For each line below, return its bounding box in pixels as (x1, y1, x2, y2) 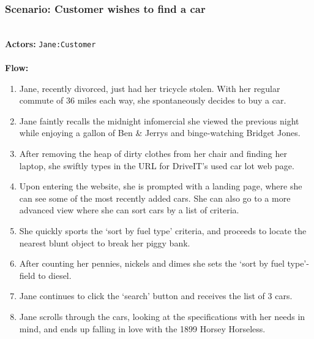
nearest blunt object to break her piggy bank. (19, 236, 190, 249)
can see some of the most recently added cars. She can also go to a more (19, 191, 291, 204)
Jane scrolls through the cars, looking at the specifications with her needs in (19, 310, 305, 322)
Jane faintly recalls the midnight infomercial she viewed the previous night (19, 114, 299, 127)
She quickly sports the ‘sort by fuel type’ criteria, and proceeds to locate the (19, 224, 307, 237)
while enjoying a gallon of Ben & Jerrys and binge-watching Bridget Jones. (19, 126, 301, 139)
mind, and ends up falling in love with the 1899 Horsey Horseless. (19, 322, 266, 335)
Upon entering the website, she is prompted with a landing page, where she (19, 180, 302, 192)
